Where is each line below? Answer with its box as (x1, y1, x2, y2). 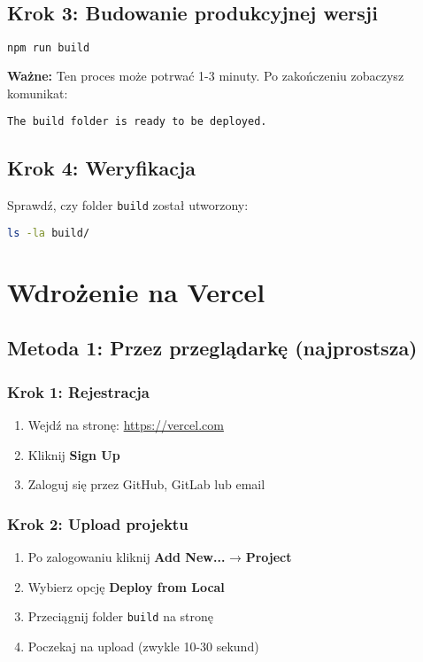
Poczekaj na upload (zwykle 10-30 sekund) (27, 636, 259, 655)
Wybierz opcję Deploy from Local (27, 577, 225, 596)
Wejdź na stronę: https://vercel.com (27, 416, 224, 434)
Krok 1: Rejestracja (7, 380, 150, 402)
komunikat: (7, 83, 68, 102)
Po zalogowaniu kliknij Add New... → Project (27, 548, 292, 566)
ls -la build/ (7, 226, 90, 239)
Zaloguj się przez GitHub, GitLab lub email (27, 475, 265, 494)
